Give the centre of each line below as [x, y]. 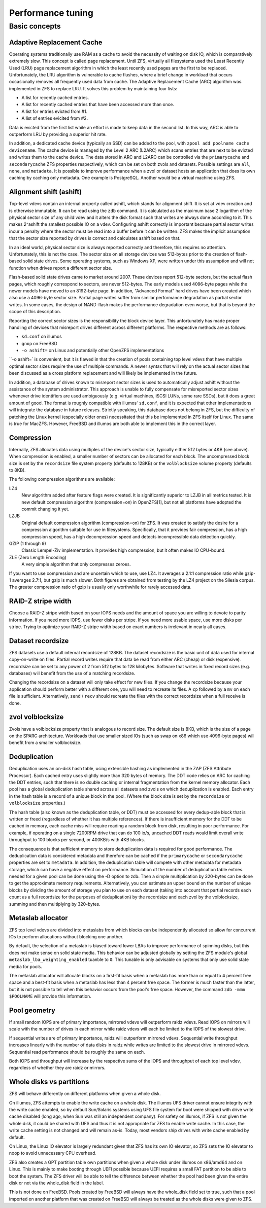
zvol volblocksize [36, 717]
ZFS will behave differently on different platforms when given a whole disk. [85, 1094]
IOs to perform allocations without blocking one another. [66, 936]
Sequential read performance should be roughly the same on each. [77, 1052]
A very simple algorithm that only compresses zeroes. [76, 564]
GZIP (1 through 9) [28, 543]
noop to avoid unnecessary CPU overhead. [53, 1153]
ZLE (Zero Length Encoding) [38, 557]
